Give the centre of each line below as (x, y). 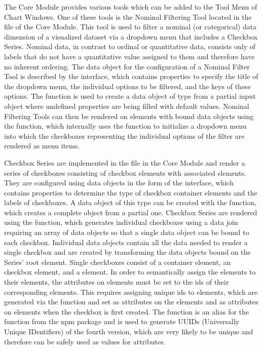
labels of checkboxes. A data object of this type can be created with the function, (130, 202)
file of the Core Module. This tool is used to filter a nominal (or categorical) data (130, 27)
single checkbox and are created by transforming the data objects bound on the (127, 252)
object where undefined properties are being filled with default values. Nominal (127, 106)
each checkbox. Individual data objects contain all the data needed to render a (126, 242)
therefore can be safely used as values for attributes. (85, 341)
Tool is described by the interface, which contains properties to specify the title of (131, 76)
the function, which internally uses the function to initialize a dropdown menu (125, 126)
